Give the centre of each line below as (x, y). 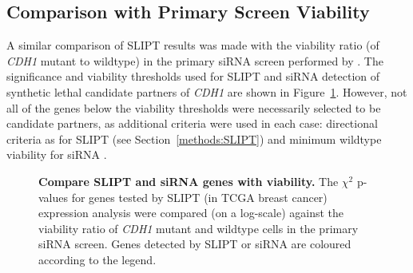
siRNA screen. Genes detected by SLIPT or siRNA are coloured (195, 244)
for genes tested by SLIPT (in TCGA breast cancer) (199, 197)
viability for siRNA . (57, 154)
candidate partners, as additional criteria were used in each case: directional (192, 123)
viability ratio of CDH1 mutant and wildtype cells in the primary (199, 228)
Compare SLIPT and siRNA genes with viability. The (189, 181)
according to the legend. (97, 259)
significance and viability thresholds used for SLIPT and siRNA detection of (193, 76)
